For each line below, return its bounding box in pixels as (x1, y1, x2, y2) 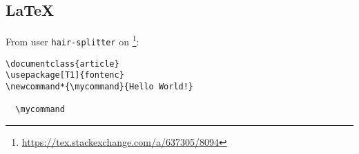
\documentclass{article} (6, 58, 119, 69)
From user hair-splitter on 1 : (6, 32, 139, 48)
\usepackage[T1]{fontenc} (6, 70, 124, 80)
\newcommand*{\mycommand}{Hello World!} (6, 81, 194, 91)
